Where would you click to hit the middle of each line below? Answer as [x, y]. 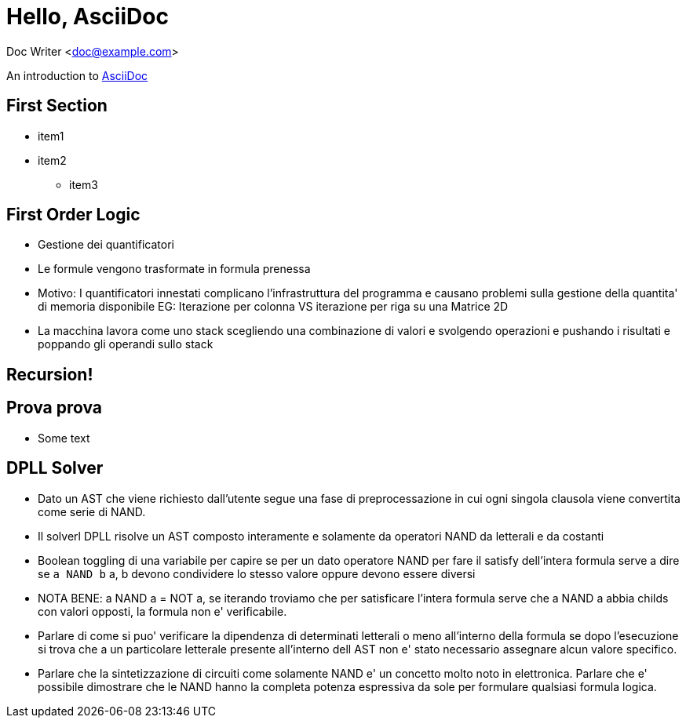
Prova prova [55, 408]
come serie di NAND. [92, 511]
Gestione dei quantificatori [106, 245]
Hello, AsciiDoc [88, 16]
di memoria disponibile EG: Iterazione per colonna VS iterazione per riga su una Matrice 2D [273, 307]
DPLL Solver [55, 468]
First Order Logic [73, 215]
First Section [57, 106]
